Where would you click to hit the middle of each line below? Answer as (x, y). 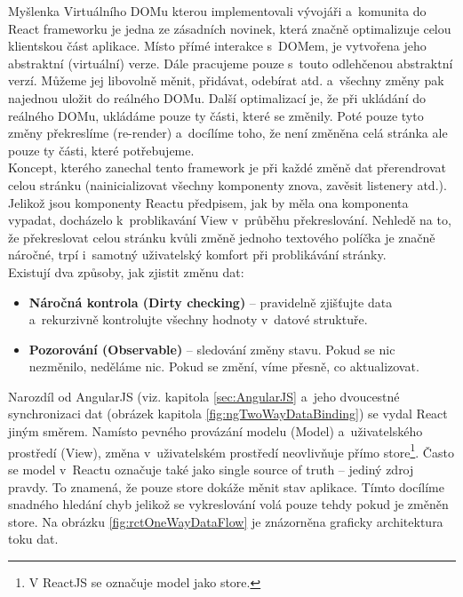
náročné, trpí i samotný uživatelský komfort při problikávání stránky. (197, 255)
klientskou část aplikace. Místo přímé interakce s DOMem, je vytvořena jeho (217, 46)
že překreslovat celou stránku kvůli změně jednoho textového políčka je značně (222, 237)
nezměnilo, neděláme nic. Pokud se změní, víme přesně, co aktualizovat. (224, 366)
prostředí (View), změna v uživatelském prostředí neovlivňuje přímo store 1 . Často (231, 450)
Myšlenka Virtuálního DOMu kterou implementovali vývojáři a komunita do (217, 11)
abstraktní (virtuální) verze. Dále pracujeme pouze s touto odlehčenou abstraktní (231, 63)
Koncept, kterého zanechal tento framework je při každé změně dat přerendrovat (227, 167)
